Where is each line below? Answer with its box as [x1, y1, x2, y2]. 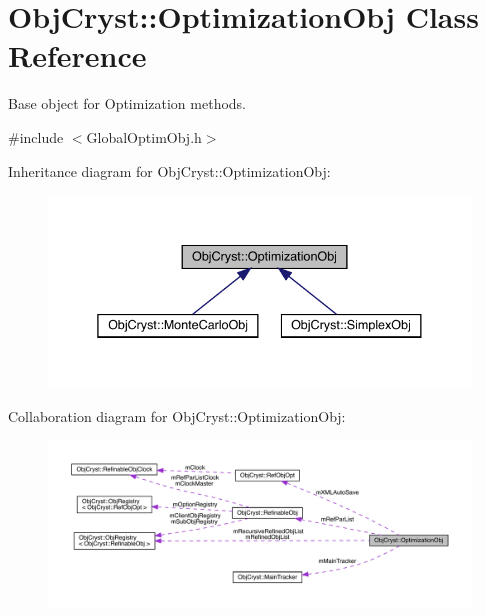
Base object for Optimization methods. [8, 93, 246, 114]
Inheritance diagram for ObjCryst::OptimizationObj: [8, 160, 331, 181]
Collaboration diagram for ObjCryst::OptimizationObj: [8, 405, 346, 426]
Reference [8, 35, 147, 76]
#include [8, 126, 64, 147]
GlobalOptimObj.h [86, 126, 202, 147]
